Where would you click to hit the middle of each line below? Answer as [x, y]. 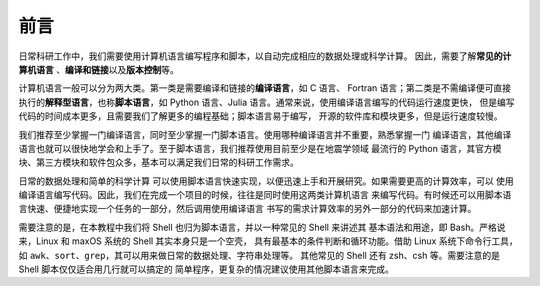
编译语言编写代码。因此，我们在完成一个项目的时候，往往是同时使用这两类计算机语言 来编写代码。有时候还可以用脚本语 [265, 195]
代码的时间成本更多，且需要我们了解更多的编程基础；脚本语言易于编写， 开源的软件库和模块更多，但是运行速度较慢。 [260, 116]
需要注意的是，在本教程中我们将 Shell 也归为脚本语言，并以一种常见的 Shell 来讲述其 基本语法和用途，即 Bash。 [249, 227]
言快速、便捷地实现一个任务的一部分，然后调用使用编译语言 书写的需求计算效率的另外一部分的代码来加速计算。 [247, 209]
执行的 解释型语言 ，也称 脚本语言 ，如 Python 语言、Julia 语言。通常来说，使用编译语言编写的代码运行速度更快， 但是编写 [266, 102]
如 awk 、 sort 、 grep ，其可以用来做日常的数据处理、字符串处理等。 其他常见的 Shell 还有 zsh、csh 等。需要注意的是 [259, 255]
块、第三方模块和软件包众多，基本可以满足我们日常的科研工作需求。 [158, 162]
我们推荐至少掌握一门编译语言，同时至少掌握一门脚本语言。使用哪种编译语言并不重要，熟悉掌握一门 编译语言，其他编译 [265, 134]
